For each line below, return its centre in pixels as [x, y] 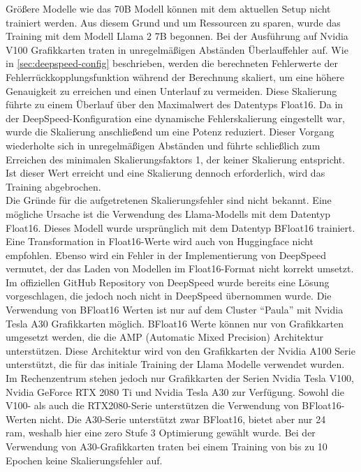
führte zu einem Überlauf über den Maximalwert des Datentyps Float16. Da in [175, 104]
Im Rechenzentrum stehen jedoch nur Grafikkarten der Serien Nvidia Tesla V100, [180, 378]
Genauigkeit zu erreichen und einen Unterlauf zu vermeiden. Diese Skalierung [171, 90]
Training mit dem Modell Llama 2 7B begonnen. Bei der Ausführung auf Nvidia [177, 36]
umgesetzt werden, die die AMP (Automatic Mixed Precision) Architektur [164, 337]
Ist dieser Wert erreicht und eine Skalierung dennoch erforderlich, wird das [165, 173]
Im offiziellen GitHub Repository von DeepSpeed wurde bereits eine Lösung [168, 282]
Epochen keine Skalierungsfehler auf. [84, 460]
